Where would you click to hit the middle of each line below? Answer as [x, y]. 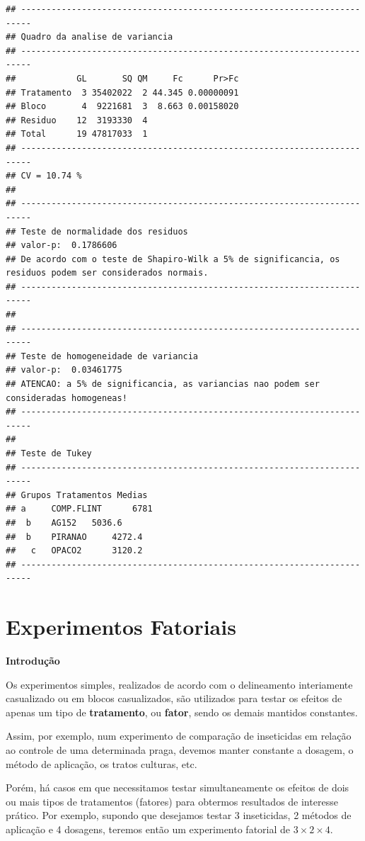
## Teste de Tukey [49, 453]
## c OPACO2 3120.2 [74, 551]
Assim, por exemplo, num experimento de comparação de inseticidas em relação [179, 736]
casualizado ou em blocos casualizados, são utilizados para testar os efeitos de [174, 698]
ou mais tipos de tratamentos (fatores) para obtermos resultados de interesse [172, 801]
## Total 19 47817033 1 [77, 134]
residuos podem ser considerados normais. [107, 273]
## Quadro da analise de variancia [89, 37]
